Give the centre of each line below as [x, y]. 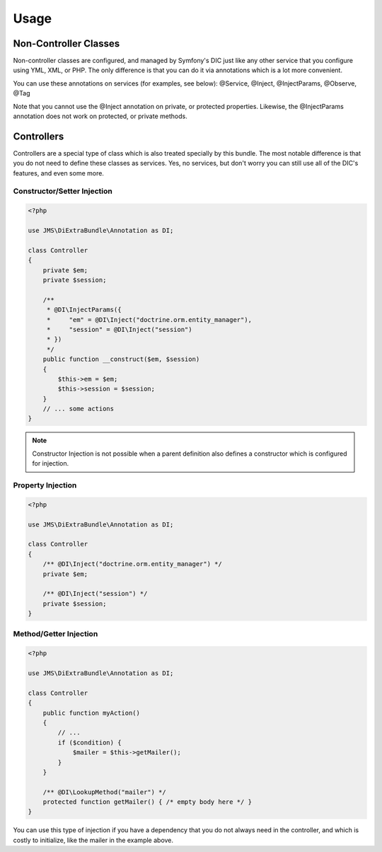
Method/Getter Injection [56, 634]
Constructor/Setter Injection [63, 191]
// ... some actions [79, 409]
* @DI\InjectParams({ [84, 310]
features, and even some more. [58, 173]
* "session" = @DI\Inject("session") [119, 329]
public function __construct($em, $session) [121, 359]
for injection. [51, 464]
